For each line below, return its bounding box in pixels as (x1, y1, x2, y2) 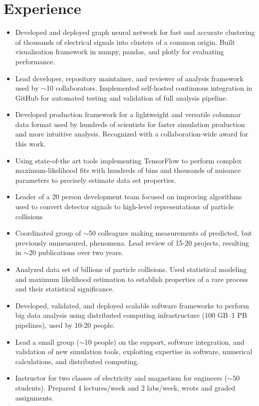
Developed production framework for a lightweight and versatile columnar (15, 109, 241, 120)
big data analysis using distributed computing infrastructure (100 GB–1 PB (15, 310, 247, 320)
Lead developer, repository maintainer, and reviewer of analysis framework (15, 73, 244, 83)
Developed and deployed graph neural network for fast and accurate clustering (15, 27, 255, 37)
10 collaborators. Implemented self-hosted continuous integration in (46, 83, 253, 93)
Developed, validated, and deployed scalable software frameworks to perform (15, 300, 249, 310)
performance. (15, 56, 55, 66)
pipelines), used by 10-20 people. (15, 319, 115, 330)
